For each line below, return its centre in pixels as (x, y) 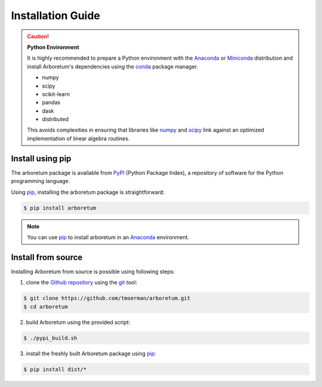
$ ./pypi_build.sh (50, 338)
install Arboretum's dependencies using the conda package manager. (112, 66)
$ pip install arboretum (60, 208)
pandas (51, 103)
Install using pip (41, 158)
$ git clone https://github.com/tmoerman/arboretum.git (107, 298)
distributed (55, 119)
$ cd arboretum (46, 306)
